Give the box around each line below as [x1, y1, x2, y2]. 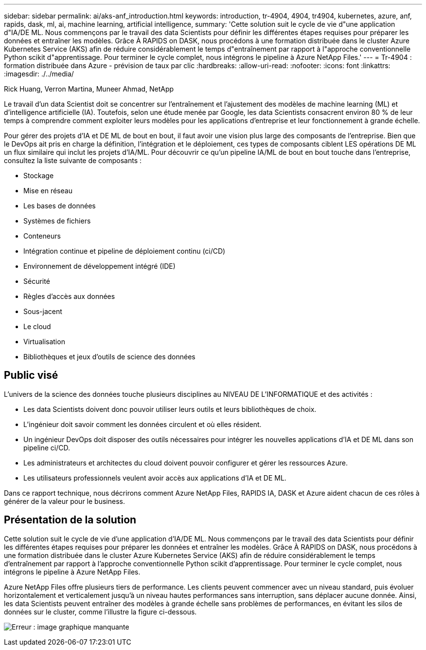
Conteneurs [23, 232, 61, 240]
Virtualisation [23, 337, 65, 346]
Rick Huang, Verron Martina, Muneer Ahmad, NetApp [4, 85, 174, 93]
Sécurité [23, 277, 50, 285]
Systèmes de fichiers [23, 217, 91, 225]
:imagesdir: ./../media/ [4, 70, 74, 78]
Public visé [4, 369, 58, 382]
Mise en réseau [23, 186, 72, 195]
